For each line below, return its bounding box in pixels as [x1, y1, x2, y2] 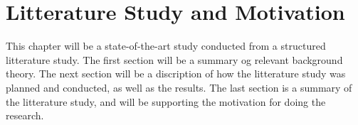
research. [6, 108, 44, 123]
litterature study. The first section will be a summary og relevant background [6, 52, 343, 67]
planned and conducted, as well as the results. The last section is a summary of [6, 80, 352, 94]
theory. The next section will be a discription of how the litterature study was [6, 66, 346, 81]
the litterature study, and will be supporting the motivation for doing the [6, 94, 326, 109]
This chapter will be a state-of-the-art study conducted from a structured [6, 38, 326, 53]
